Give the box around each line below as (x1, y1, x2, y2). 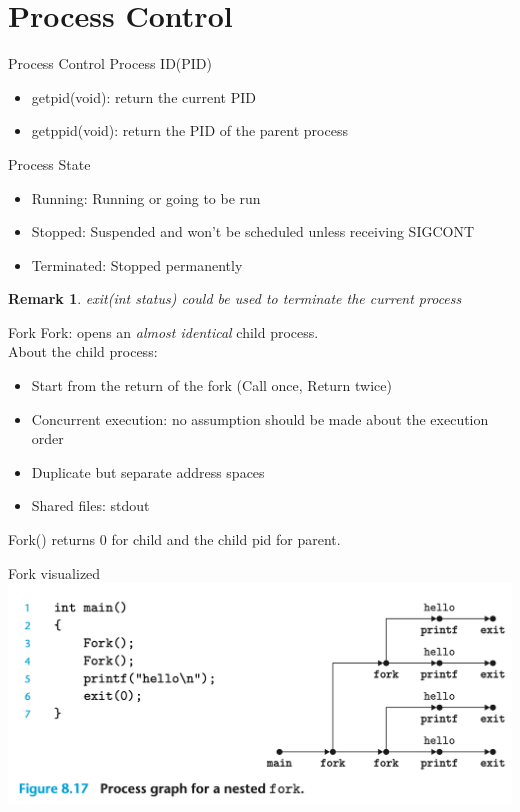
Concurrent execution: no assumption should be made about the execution (31, 408, 489, 429)
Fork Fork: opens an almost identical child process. (8, 321, 319, 342)
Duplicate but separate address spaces (31, 461, 265, 482)
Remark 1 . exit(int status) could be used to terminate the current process (8, 288, 462, 309)
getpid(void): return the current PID (31, 86, 256, 107)
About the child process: (8, 341, 158, 362)
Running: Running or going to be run (31, 187, 261, 208)
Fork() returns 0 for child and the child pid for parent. (8, 529, 341, 550)
